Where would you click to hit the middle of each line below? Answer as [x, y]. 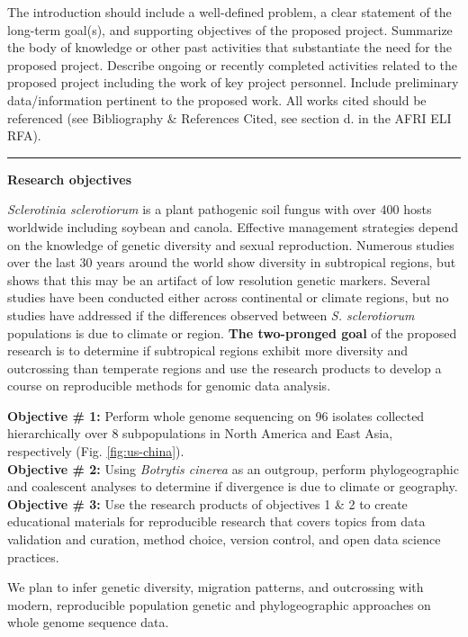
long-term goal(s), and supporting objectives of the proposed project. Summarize [230, 29]
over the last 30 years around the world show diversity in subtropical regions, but [232, 262]
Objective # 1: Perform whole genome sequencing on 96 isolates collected [216, 415]
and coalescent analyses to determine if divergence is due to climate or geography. [233, 486]
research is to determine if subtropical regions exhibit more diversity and [208, 350]
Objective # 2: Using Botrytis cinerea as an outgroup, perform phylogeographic [233, 468]
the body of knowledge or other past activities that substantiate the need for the [229, 47]
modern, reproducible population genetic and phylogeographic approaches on [219, 604]
